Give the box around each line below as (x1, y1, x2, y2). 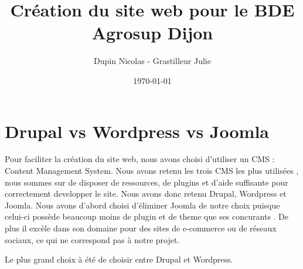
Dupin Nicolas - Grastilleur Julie (94, 55, 211, 67)
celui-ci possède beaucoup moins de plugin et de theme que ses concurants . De (5, 210, 289, 223)
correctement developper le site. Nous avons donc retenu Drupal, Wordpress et (5, 187, 287, 200)
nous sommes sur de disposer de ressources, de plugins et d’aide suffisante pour (5, 176, 288, 188)
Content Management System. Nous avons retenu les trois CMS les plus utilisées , (5, 164, 299, 177)
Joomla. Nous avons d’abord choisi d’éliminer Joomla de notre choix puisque (5, 199, 280, 211)
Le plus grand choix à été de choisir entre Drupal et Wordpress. (5, 253, 233, 265)
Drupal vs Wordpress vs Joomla (5, 119, 269, 143)
